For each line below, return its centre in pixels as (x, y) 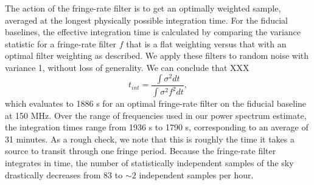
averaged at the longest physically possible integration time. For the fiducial (146, 20)
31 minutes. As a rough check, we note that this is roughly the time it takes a (150, 139)
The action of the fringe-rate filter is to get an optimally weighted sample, (143, 8)
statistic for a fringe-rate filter (61, 43)
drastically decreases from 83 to (64, 174)
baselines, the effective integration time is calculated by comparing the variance (153, 32)
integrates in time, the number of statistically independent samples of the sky (149, 162)
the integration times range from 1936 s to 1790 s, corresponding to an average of (157, 127)
